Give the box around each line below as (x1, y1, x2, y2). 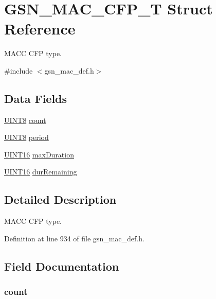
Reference (4, 18, 76, 39)
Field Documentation (4, 258, 119, 274)
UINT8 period (4, 132, 49, 143)
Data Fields (4, 90, 67, 106)
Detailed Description (4, 191, 117, 207)
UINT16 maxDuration (4, 149, 74, 160)
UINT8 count (4, 114, 46, 125)
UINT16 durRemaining (4, 166, 77, 177)
